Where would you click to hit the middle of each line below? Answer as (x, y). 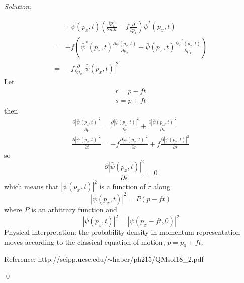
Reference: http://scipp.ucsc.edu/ (56, 259)
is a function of (123, 186)
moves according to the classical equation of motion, (85, 241)
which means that (31, 186)
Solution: (18, 6)
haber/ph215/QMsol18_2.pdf (158, 259)
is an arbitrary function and (74, 209)
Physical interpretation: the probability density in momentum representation (122, 232)
